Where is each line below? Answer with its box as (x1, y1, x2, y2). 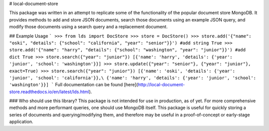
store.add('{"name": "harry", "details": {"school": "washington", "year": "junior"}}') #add (9, 47, 246, 53)
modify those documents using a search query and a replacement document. (9, 24, 168, 30)
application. (9, 119, 33, 125)
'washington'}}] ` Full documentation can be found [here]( (9, 82, 138, 88)
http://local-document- (137, 82, 185, 88)
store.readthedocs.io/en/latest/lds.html (9, 89, 89, 95)
